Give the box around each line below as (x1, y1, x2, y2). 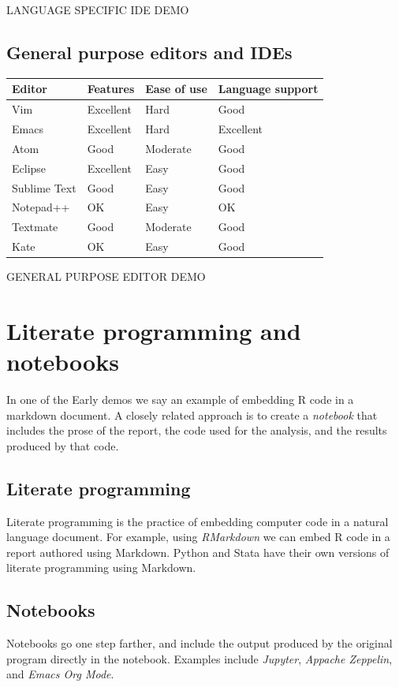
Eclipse (12, 159, 47, 176)
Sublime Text (12, 179, 76, 196)
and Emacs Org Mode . (6, 666, 114, 682)
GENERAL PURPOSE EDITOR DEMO (6, 268, 206, 285)
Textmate (12, 218, 58, 235)
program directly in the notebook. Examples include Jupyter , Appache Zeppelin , (6, 650, 393, 666)
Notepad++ (12, 199, 70, 215)
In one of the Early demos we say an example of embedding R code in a (6, 391, 354, 408)
